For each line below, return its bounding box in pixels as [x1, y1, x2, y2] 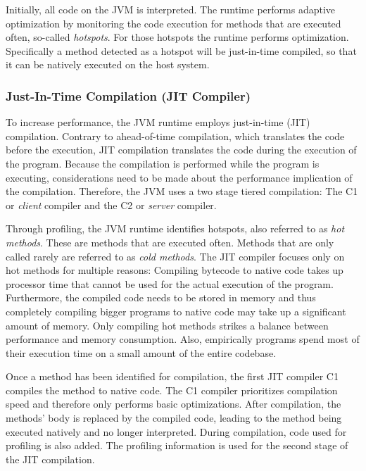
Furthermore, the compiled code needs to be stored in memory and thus [6, 290, 316, 305]
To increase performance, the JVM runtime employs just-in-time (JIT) [6, 115, 310, 130]
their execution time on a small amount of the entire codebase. [6, 345, 277, 360]
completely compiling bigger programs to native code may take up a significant [6, 303, 346, 318]
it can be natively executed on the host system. [6, 57, 210, 72]
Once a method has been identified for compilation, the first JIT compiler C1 [6, 369, 339, 384]
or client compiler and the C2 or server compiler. [6, 197, 217, 212]
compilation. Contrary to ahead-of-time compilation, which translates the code [6, 128, 345, 143]
